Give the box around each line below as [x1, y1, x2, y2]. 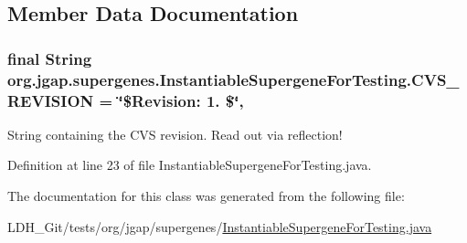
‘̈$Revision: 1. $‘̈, [118, 89, 244, 111]
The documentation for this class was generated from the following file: [7, 186, 405, 206]
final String [7, 47, 92, 69]
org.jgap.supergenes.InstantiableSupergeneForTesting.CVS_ [7, 68, 460, 90]
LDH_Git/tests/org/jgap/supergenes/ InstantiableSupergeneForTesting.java [7, 217, 432, 236]
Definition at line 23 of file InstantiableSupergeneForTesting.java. [7, 155, 372, 174]
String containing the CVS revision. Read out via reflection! [7, 124, 343, 143]
